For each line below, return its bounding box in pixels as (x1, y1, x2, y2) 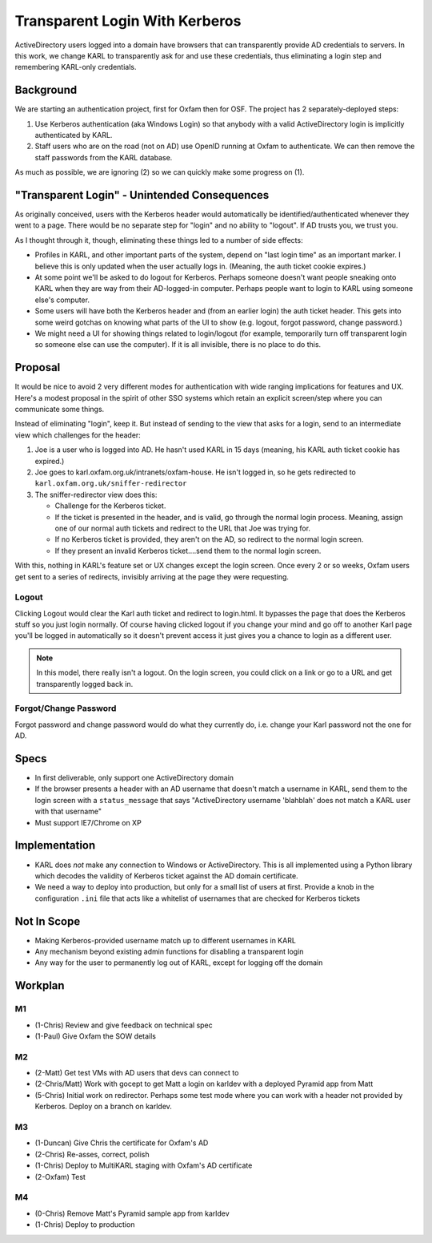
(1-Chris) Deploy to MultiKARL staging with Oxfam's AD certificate (34, 1160, 253, 1170)
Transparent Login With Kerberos (14, 12, 242, 30)
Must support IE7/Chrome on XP (34, 817, 142, 827)
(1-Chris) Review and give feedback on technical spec (34, 1020, 213, 1030)
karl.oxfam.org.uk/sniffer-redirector (34, 479, 187, 488)
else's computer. (34, 295, 90, 305)
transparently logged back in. (36, 679, 134, 688)
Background (14, 83, 78, 97)
